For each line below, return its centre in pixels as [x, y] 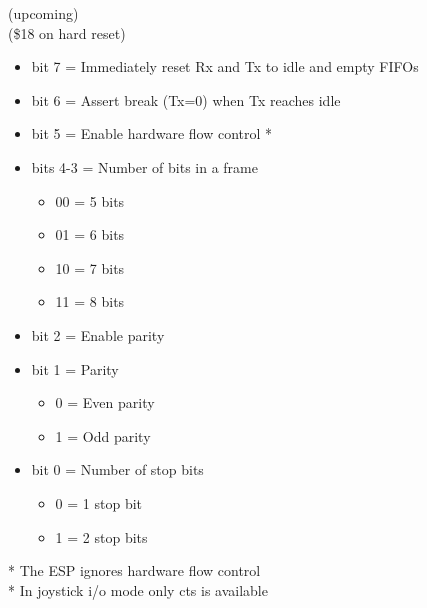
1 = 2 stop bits [101, 536]
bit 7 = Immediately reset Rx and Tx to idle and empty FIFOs [225, 66]
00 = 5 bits [90, 200]
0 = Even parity [105, 402]
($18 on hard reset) [67, 32]
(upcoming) [43, 13]
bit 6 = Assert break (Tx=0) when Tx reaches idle [186, 99]
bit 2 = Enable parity [98, 334]
